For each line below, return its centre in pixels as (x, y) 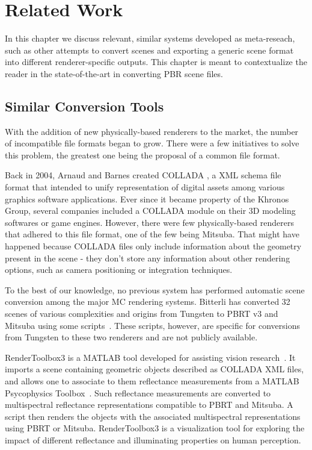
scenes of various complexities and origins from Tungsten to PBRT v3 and (142, 314)
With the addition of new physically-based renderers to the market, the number (152, 131)
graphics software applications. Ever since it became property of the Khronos (147, 198)
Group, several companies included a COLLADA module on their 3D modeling (150, 211)
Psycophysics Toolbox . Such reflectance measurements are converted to (138, 392)
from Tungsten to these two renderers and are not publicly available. (131, 337)
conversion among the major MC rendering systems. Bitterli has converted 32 (148, 302)
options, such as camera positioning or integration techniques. (119, 270)
